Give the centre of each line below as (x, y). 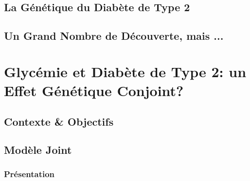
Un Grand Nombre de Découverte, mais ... (114, 36)
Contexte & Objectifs (59, 121)
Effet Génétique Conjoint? (94, 90)
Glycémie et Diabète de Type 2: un (125, 71)
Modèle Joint (38, 150)
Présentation (29, 173)
